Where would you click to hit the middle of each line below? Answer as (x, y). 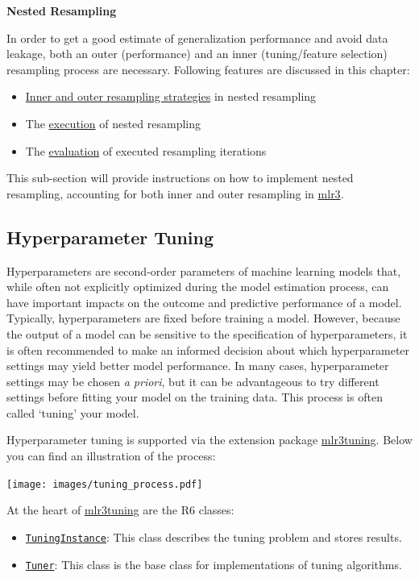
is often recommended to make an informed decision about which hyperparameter (208, 349)
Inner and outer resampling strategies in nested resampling (171, 96)
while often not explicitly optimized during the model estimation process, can (198, 287)
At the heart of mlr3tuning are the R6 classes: (120, 510)
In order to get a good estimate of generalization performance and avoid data (197, 37)
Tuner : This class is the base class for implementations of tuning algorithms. (214, 564)
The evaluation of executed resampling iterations (146, 150)
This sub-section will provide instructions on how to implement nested (180, 178)
